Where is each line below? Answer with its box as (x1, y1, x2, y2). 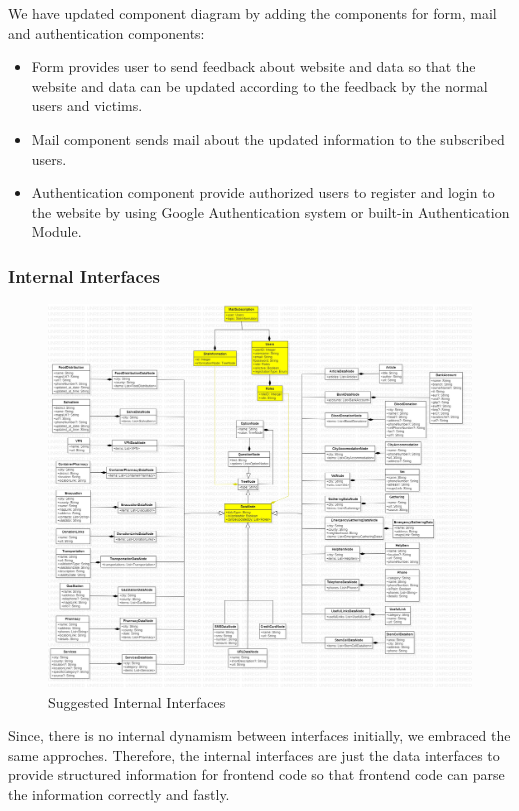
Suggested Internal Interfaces (48, 691, 226, 712)
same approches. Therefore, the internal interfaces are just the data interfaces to (8, 744, 500, 765)
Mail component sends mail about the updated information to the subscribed (31, 128, 505, 149)
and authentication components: (8, 22, 205, 43)
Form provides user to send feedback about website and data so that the (31, 56, 476, 77)
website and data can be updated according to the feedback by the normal (31, 75, 488, 96)
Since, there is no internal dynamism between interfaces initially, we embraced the (8, 725, 511, 746)
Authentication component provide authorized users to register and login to (31, 182, 495, 203)
